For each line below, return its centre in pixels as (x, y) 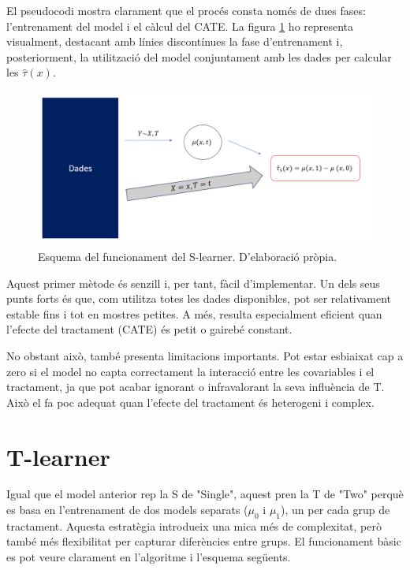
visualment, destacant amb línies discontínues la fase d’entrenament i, (175, 41)
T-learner (58, 456)
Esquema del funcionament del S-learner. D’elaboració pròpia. (188, 256)
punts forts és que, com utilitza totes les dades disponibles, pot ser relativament (199, 298)
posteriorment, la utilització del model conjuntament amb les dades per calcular (199, 56)
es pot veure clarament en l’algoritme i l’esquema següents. (149, 557)
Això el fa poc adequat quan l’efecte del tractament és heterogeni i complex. (190, 402)
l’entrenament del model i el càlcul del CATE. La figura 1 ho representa (180, 26)
